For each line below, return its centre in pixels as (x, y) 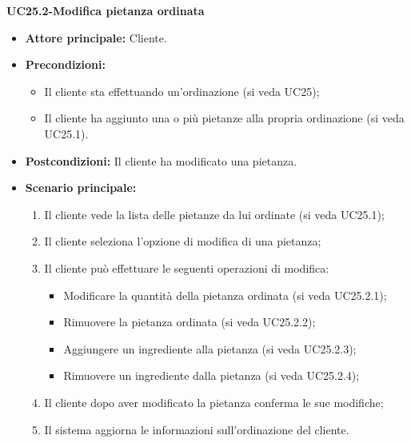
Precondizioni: (65, 64)
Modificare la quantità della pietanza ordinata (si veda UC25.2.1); (225, 295)
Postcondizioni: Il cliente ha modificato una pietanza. (161, 160)
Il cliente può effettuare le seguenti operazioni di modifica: (187, 267)
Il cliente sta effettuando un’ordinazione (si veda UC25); (182, 91)
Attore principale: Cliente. (96, 37)
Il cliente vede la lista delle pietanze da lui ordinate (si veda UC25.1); (214, 214)
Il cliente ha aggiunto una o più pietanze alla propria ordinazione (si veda (224, 118)
